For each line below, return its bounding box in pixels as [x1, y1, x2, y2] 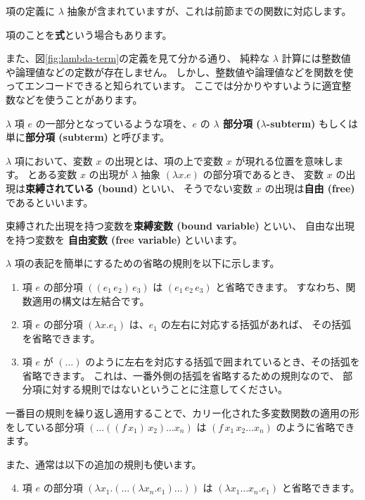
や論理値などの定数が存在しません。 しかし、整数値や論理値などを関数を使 [6, 64, 354, 79]
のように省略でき [276, 419, 355, 434]
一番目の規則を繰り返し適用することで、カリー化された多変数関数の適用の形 [6, 406, 360, 420]
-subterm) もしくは [266, 115, 358, 130]
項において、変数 [14, 153, 93, 168]
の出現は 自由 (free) [264, 180, 355, 195]
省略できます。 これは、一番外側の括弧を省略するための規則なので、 [22, 368, 340, 382]
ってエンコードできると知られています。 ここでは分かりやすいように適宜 [6, 78, 342, 93]
